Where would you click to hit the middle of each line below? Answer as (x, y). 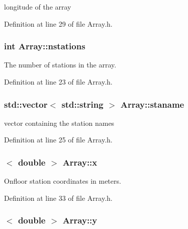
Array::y (80, 220)
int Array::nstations (45, 46)
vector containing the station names (59, 123)
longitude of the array (38, 7)
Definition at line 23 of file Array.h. (58, 82)
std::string (82, 104)
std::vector (26, 104)
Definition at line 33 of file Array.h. (58, 198)
